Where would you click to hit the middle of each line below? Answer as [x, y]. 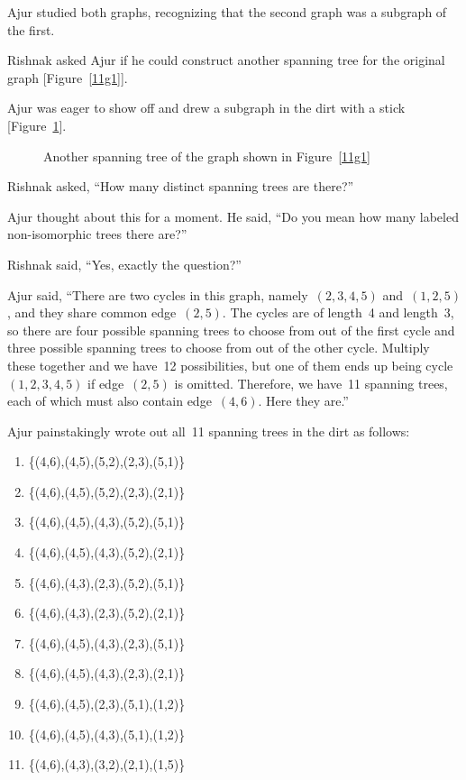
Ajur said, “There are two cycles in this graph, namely [158, 294]
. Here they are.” [303, 401]
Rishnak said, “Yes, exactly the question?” [124, 264]
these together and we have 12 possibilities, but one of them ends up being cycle [230, 365]
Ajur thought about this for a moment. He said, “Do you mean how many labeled [233, 216]
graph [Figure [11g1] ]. [68, 77]
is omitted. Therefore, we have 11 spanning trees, [311, 383]
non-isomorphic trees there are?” [97, 234]
